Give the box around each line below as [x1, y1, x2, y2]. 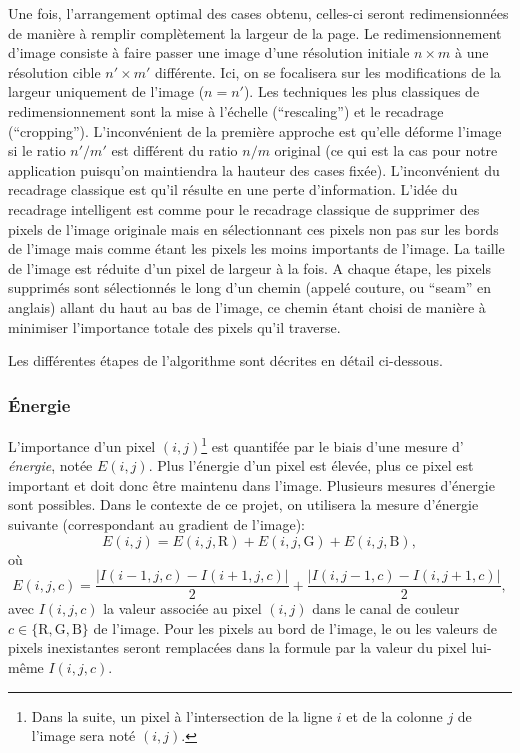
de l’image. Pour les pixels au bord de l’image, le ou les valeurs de [93, 617, 497, 638]
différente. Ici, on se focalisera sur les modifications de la [154, 61, 501, 82]
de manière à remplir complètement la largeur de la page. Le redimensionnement [8, 22, 502, 43]
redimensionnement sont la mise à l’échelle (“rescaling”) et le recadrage [8, 100, 444, 121]
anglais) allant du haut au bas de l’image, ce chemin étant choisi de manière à [8, 296, 486, 317]
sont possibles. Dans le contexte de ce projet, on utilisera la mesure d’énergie [8, 494, 479, 515]
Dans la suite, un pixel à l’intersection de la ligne [31, 705, 333, 726]
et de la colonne [346, 705, 443, 726]
